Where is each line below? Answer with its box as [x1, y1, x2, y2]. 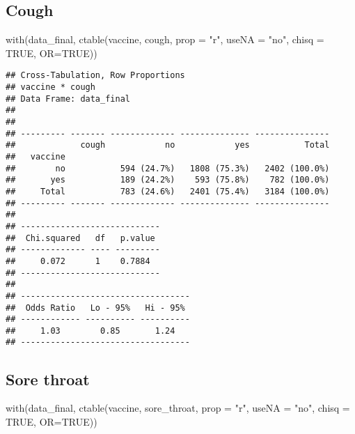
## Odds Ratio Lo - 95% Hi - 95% [6, 302, 185, 313]
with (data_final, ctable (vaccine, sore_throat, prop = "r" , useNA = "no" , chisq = [6, 401, 350, 415]
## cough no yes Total [6, 140, 330, 150]
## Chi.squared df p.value [6, 233, 155, 243]
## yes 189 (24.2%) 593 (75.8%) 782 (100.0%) [6, 175, 330, 185]
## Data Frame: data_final [6, 93, 130, 104]
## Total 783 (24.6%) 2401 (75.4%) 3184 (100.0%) [6, 186, 330, 196]
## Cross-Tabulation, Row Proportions [6, 70, 185, 81]
